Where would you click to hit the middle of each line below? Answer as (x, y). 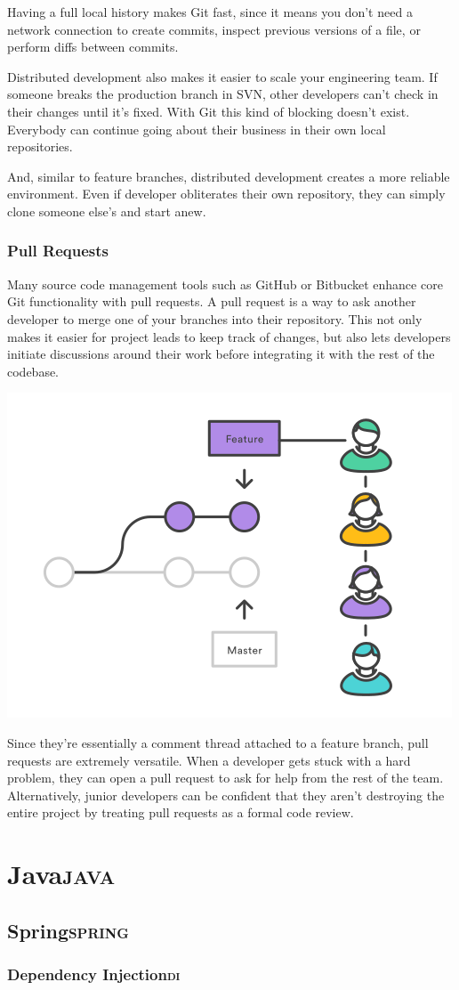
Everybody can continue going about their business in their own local (197, 129)
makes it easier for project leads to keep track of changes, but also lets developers (229, 336)
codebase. (33, 371)
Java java (61, 874)
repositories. (40, 146)
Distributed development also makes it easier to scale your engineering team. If (222, 76)
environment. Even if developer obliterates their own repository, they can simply (226, 194)
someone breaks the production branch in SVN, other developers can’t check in (223, 94)
